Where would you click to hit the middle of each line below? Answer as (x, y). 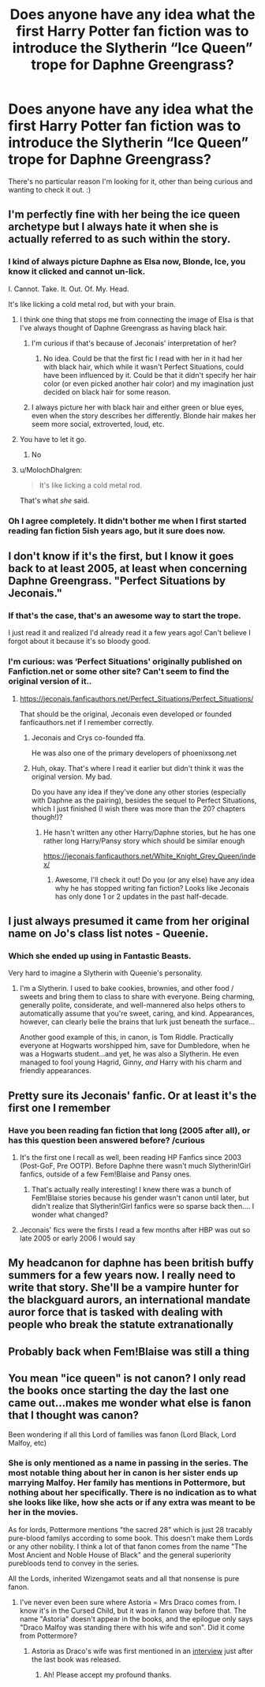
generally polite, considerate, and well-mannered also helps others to (132, 1005)
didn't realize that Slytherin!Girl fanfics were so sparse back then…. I (143, 1206)
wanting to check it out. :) (50, 189)
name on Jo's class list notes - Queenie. (108, 933)
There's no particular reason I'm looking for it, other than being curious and (131, 181)
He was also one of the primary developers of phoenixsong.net (134, 753)
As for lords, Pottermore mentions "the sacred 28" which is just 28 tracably (130, 1529)
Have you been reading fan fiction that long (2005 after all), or (129, 1130)
